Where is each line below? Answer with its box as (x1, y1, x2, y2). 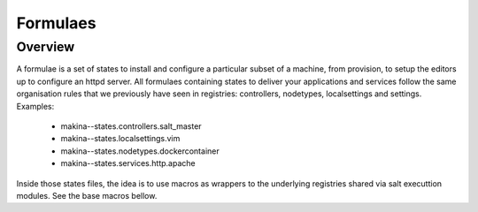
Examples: (16, 101, 55, 111)
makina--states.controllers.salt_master (60, 120, 203, 132)
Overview (16, 39, 75, 55)
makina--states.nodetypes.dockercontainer (60, 146, 220, 156)
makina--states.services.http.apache (60, 158, 196, 169)
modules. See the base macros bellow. (16, 190, 158, 201)
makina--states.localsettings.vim (60, 133, 181, 144)
